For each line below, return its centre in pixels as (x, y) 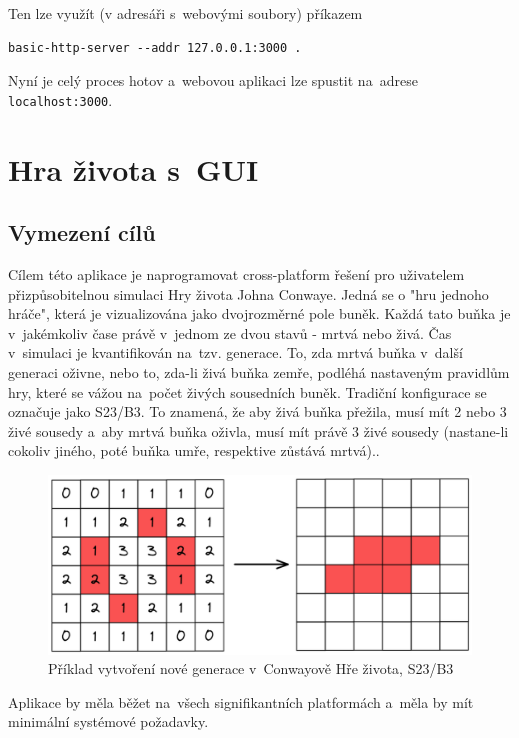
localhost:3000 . (60, 99)
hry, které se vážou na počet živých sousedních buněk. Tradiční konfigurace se (247, 391)
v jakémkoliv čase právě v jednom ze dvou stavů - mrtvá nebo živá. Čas (230, 332)
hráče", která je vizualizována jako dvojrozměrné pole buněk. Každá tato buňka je (259, 313)
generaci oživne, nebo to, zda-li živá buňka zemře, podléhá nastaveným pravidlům (259, 371)
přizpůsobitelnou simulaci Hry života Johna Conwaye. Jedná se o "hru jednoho (248, 293)
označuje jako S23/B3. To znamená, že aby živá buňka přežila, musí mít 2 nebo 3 (257, 411)
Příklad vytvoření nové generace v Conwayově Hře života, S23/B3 (251, 668)
